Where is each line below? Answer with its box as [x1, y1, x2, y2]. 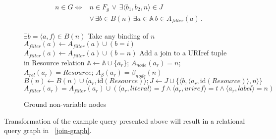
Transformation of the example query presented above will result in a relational [4, 115, 245, 126]
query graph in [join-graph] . [4, 125, 92, 136]
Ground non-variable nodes [24, 99, 106, 109]
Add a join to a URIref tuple [139, 47, 227, 58]
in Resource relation [24, 57, 85, 67]
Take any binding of [88, 30, 149, 41]
